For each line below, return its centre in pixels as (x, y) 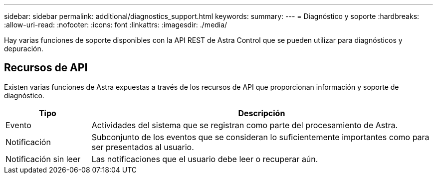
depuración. (24, 49)
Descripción (262, 113)
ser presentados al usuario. (143, 147)
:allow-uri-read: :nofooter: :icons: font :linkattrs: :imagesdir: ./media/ (116, 25)
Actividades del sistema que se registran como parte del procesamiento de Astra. (245, 125)
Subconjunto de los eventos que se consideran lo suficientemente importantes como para (260, 137)
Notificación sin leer (43, 159)
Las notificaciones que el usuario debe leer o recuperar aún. (205, 159)
